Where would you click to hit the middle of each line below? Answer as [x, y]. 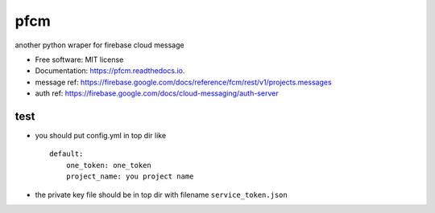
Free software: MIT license [79, 59]
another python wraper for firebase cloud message [99, 45]
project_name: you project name [130, 176]
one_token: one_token [109, 165]
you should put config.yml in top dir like [101, 136]
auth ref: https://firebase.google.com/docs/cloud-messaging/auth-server [157, 93]
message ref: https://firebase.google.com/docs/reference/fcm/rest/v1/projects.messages [183, 82]
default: [66, 154]
